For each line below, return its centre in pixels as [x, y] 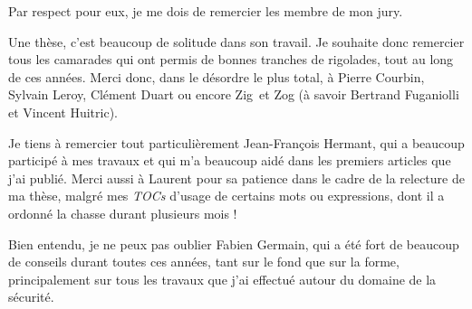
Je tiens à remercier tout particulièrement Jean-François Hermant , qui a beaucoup [236, 142]
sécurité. [31, 297]
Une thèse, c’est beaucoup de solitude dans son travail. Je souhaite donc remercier [236, 41]
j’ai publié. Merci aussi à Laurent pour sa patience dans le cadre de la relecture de [236, 178]
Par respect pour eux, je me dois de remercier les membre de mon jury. [206, 11]
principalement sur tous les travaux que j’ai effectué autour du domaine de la [222, 279]
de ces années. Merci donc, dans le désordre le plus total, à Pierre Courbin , [217, 76]
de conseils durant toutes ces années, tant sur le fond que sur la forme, [204, 262]
